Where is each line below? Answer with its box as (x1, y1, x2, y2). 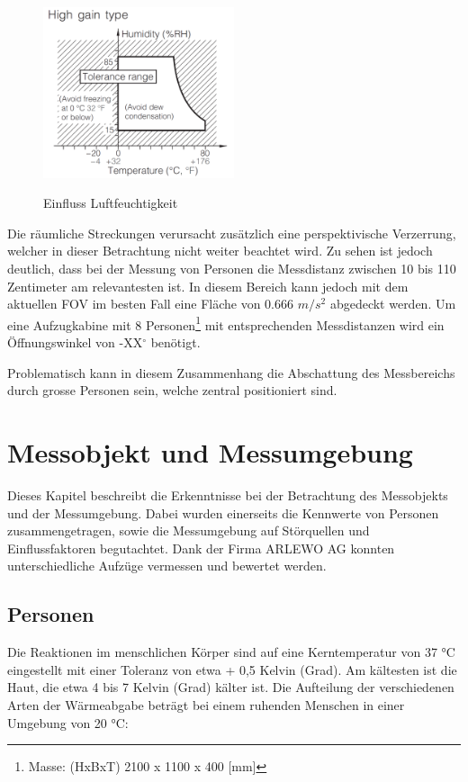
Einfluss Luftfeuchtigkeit (43, 193, 178, 212)
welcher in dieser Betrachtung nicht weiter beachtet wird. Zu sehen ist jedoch (7, 241, 433, 260)
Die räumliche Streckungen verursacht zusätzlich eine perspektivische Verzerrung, (7, 223, 456, 242)
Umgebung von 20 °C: (7, 713, 129, 732)
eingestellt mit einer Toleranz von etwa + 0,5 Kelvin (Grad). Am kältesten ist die (7, 660, 457, 679)
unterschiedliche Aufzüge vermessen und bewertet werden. (7, 556, 327, 575)
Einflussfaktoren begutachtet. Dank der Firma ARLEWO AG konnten (7, 538, 395, 557)
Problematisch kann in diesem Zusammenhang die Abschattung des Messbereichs (7, 363, 455, 382)
